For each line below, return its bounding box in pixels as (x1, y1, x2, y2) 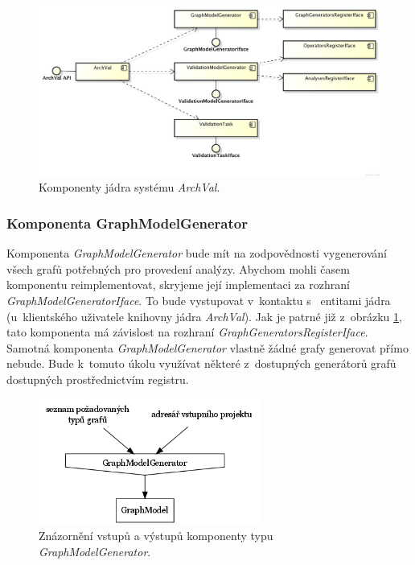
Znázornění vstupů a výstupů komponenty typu (39, 527, 273, 544)
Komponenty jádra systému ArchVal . (39, 179, 220, 196)
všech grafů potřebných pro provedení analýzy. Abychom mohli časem (6, 260, 350, 277)
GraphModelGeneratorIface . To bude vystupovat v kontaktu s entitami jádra (6, 291, 391, 308)
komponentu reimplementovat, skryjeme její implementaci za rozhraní (6, 276, 350, 293)
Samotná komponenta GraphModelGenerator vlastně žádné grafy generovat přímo (6, 339, 409, 356)
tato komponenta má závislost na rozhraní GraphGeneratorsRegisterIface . (6, 324, 368, 340)
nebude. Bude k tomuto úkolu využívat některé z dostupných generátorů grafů (6, 355, 397, 372)
